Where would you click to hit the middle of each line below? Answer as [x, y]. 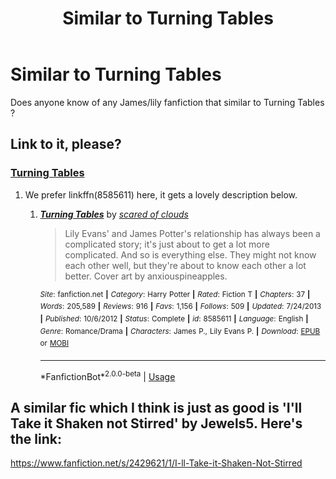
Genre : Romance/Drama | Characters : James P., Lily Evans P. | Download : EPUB [180, 331]
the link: [36, 438]
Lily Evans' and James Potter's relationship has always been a [192, 233]
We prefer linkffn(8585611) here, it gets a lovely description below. [161, 194]
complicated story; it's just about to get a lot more [167, 244]
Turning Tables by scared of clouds [114, 214]
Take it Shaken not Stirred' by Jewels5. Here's [156, 423]
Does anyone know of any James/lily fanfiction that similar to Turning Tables [167, 102]
